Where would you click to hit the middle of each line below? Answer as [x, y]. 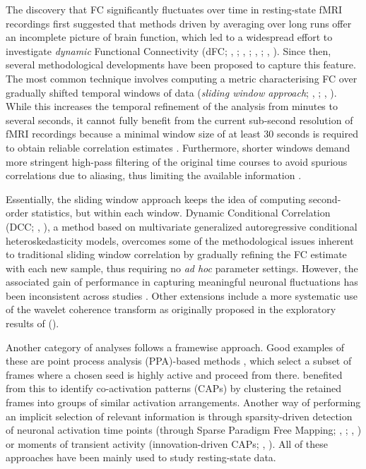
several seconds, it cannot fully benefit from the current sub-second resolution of [179, 120]
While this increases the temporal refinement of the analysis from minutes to [172, 106]
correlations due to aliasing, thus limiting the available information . [154, 175]
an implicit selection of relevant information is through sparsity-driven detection [179, 416]
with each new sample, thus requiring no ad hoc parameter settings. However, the [182, 268]
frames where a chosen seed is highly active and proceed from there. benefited [174, 374]
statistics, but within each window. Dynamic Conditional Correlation [181, 213]
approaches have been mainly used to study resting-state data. [141, 457]
